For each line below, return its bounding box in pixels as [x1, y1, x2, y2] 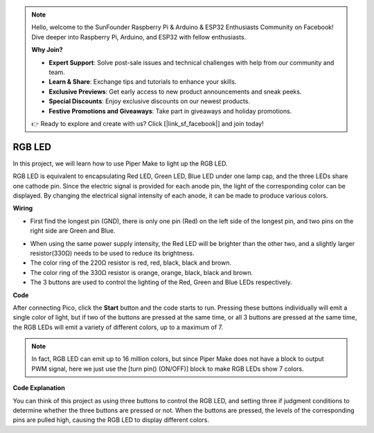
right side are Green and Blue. [30, 227, 116, 235]
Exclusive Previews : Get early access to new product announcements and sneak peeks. [48, 87, 302, 96]
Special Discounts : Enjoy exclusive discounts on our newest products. [48, 97, 251, 105]
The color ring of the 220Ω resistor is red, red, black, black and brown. [30, 258, 232, 267]
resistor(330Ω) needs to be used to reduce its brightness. [30, 249, 195, 257]
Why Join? [31, 46, 63, 54]
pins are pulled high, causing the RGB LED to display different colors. [12, 416, 210, 424]
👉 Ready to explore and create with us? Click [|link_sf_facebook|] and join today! [31, 119, 264, 127]
